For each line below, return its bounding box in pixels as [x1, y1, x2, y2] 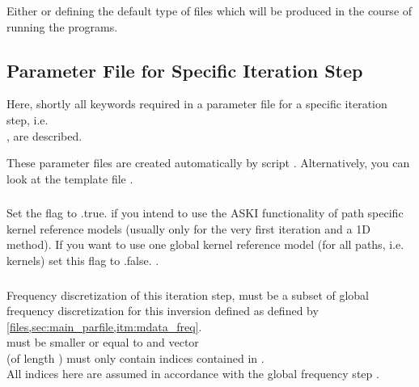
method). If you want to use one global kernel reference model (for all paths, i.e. [6, 236, 404, 253]
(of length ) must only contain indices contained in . [6, 349, 265, 366]
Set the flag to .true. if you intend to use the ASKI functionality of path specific [6, 204, 404, 221]
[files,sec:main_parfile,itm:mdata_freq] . [6, 318, 202, 334]
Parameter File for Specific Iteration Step [6, 57, 363, 82]
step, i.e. [6, 111, 49, 128]
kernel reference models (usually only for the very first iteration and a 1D [6, 220, 370, 237]
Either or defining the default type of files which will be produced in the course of [6, 2, 413, 19]
